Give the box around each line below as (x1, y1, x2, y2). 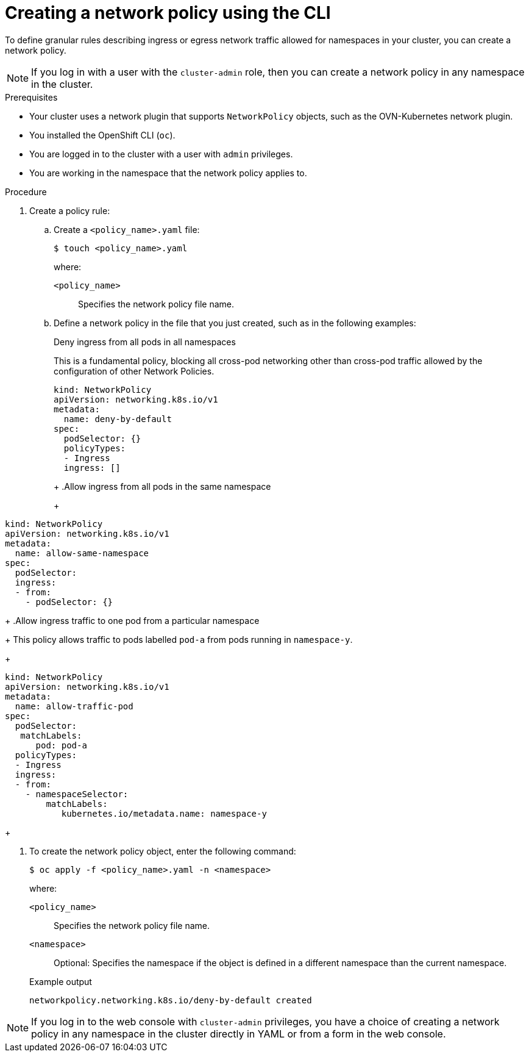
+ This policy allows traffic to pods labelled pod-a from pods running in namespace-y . (5, 634, 353, 645)
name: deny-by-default (63, 414, 172, 424)
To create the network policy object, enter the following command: (29, 845, 296, 856)
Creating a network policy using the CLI (5, 2, 331, 23)
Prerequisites (5, 91, 58, 102)
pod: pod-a (35, 740, 87, 750)
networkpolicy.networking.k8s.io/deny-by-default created (29, 995, 312, 1005)
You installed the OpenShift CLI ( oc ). (29, 129, 176, 140)
